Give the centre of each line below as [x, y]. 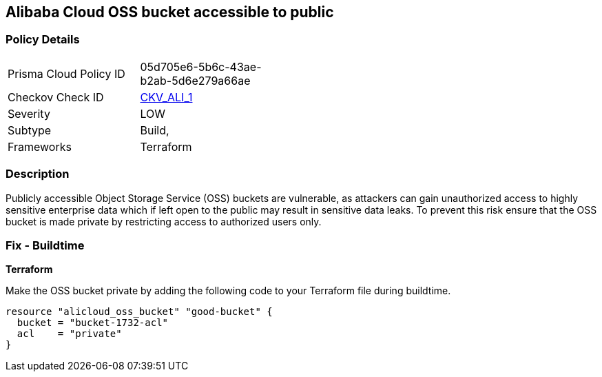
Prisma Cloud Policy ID [66, 73]
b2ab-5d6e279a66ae [195, 80]
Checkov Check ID [56, 97]
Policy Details [43, 40]
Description [38, 174]
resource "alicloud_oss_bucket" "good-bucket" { [139, 312]
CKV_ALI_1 [166, 97]
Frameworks [40, 146]
